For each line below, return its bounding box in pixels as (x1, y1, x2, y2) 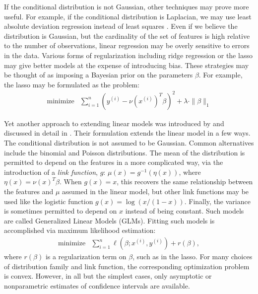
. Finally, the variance (184, 196, 251, 206)
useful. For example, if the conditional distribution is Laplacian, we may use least (4, 11, 252, 21)
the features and (4, 186, 54, 197)
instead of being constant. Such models (125, 206, 244, 216)
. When (59, 176, 82, 187)
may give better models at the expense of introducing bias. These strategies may (4, 60, 249, 70)
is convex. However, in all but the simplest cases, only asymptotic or (4, 271, 212, 281)
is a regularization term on (45, 251, 127, 262)
